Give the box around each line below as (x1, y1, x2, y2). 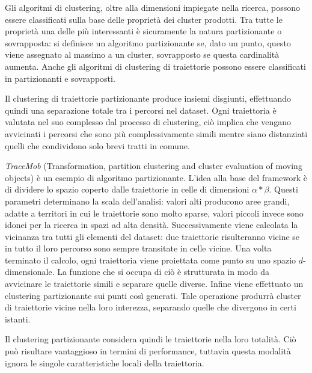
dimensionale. (5, 265, 55, 278)
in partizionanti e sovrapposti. (5, 72, 115, 84)
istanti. (5, 312, 31, 325)
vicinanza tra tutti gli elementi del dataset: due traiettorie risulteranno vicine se (5, 230, 300, 242)
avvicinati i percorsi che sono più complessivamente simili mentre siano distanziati (5, 127, 308, 140)
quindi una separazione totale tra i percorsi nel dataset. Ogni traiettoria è (5, 103, 277, 116)
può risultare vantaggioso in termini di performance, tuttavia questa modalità (5, 345, 291, 357)
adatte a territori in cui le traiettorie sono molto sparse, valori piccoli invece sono (5, 206, 304, 219)
